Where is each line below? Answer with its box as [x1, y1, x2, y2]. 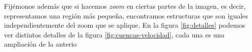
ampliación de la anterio [4, 39, 77, 49]
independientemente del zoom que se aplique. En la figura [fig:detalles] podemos [4, 20, 245, 30]
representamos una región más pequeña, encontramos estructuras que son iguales [4, 10, 249, 20]
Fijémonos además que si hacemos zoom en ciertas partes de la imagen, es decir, [4, 1, 246, 11]
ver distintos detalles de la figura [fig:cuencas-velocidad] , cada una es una [4, 29, 224, 39]
